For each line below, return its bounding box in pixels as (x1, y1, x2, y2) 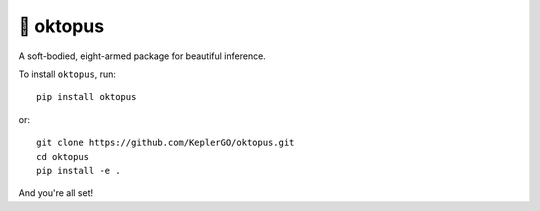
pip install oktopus (36, 91, 137, 103)
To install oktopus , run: (18, 68, 117, 80)
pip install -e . (36, 165, 121, 176)
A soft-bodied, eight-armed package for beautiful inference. (18, 50, 267, 62)
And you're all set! (18, 187, 94, 199)
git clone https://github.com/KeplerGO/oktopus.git (36, 137, 295, 149)
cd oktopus (36, 151, 90, 162)
